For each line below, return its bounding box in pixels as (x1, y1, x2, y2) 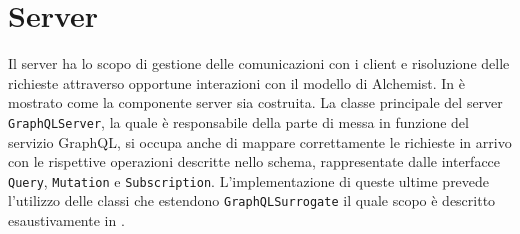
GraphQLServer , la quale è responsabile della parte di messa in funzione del (8, 111, 469, 132)
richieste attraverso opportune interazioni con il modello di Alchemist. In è (8, 72, 465, 93)
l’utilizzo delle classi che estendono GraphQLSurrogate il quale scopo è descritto (8, 190, 496, 211)
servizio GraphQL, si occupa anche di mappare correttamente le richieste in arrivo (8, 131, 512, 152)
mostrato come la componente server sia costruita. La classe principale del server (8, 92, 503, 113)
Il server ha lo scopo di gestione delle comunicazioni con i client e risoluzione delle (8, 53, 510, 74)
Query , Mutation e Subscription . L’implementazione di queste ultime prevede (8, 170, 490, 191)
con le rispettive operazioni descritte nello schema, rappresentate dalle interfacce (8, 151, 501, 172)
